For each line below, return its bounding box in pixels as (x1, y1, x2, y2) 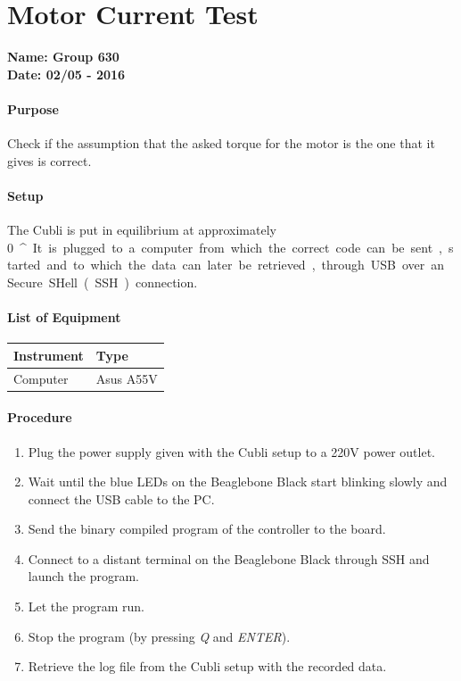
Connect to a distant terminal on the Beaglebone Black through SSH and (28, 549, 430, 568)
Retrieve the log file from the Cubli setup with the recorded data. (28, 657, 387, 676)
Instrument (13, 345, 84, 364)
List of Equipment (7, 308, 121, 327)
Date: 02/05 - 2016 (7, 64, 126, 83)
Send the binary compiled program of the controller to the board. (28, 519, 386, 538)
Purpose (7, 99, 59, 118)
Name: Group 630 (7, 47, 119, 66)
